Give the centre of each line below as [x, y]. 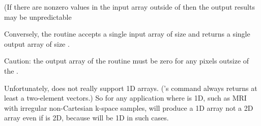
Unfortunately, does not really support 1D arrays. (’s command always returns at [131, 88]
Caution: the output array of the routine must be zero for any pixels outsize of [127, 61]
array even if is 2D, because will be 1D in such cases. [86, 118]
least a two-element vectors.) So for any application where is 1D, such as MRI [125, 98]
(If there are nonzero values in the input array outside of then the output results [129, 7]
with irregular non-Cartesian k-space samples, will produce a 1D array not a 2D [129, 107]
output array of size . [37, 43]
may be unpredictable [38, 17]
